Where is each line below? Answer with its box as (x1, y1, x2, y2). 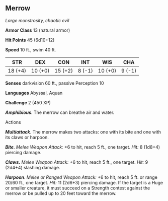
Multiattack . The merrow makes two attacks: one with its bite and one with (5, 128, 161, 135)
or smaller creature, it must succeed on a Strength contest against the (5, 185, 150, 191)
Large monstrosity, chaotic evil (5, 17, 69, 23)
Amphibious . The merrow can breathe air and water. (5, 109, 115, 115)
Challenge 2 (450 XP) (5, 99, 51, 105)
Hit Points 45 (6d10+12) (5, 37, 55, 43)
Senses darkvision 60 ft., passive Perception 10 (5, 80, 104, 86)
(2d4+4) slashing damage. (5, 164, 60, 170)
